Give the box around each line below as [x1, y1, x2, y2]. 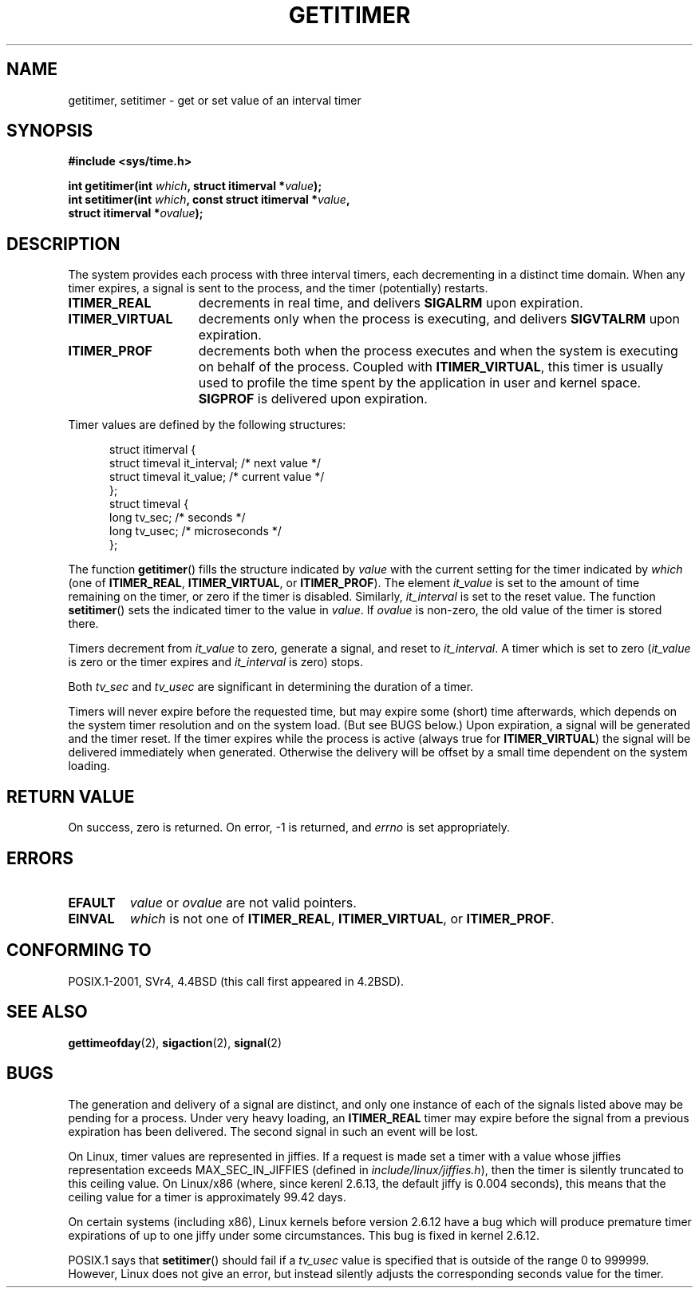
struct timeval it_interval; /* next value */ [109, 456, 321, 470]
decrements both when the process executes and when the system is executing [198, 343, 678, 359]
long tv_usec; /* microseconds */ [109, 524, 282, 538]
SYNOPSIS [6, 121, 93, 141]
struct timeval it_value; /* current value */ [109, 470, 325, 484]
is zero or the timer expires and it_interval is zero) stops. [68, 655, 363, 669]
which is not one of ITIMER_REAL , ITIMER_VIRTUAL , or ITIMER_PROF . [129, 910, 555, 927]
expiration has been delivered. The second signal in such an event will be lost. [68, 1124, 479, 1138]
